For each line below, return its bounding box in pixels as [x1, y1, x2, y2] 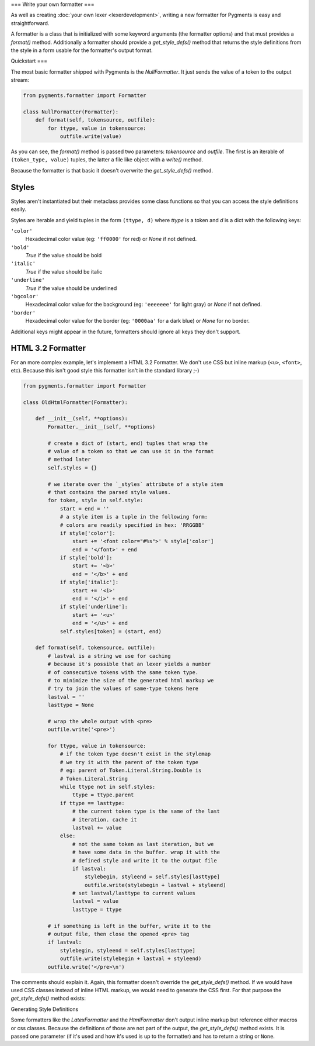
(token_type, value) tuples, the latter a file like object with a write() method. [10, 156, 204, 163]
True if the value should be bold [25, 252, 102, 259]
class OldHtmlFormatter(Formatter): [23, 399, 128, 406]
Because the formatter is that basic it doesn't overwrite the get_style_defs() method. [10, 167, 213, 174]
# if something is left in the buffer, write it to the [47, 923, 211, 929]
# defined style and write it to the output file [72, 857, 217, 864]
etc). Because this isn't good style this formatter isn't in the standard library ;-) [10, 367, 199, 374]
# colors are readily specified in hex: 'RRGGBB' [60, 522, 205, 529]
